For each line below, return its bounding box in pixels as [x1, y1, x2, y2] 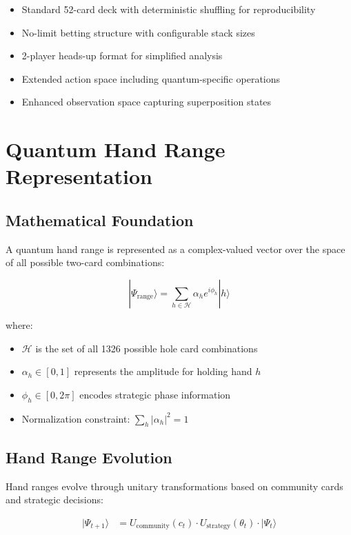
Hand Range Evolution [6, 446, 172, 467]
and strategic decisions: [6, 492, 103, 507]
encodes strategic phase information [79, 387, 231, 401]
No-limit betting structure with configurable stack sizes [21, 25, 255, 39]
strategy [206, 523, 231, 530]
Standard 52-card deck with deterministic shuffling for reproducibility [21, 2, 316, 16]
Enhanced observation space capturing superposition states [21, 94, 272, 109]
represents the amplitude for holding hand [74, 364, 252, 378]
